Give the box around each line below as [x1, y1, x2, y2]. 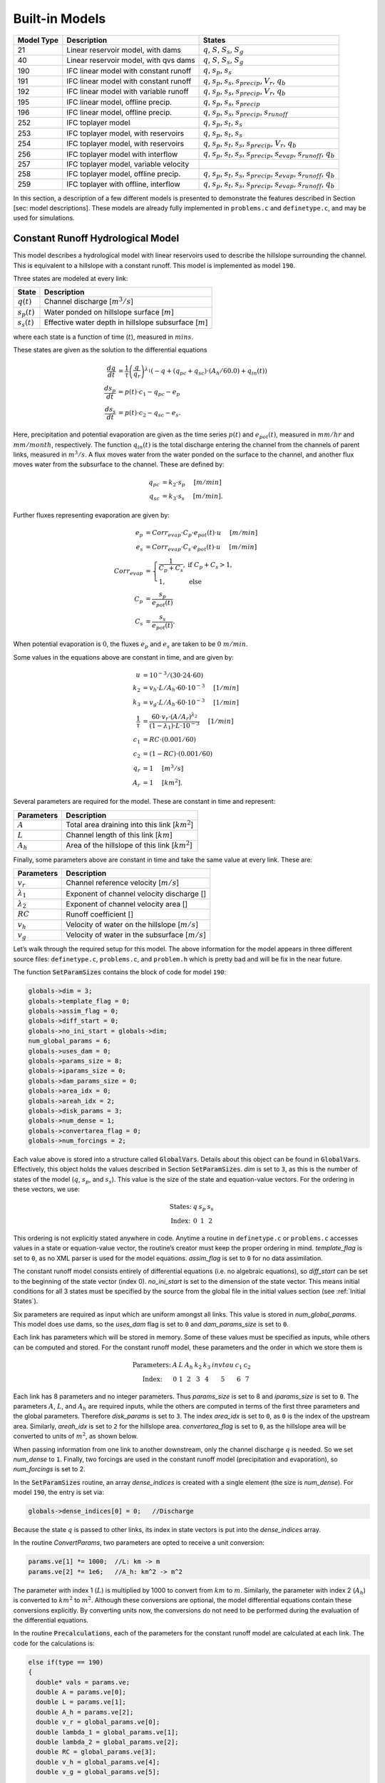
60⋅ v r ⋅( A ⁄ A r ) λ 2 [151, 712, 197, 722]
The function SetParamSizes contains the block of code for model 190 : [13, 968, 227, 976]
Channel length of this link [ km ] [66, 829, 173, 839]
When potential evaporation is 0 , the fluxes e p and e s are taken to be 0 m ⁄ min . [13, 640, 249, 650]
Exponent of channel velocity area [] [66, 899, 188, 909]
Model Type [17, 35, 59, 45]
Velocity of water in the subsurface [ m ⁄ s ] [66, 930, 206, 940]
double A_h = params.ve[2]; [36, 1708, 134, 1716]
